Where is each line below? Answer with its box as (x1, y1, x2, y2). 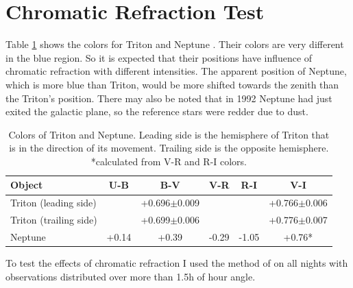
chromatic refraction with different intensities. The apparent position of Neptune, (5, 64, 347, 78)
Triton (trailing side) (10, 213, 97, 227)
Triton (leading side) (10, 195, 97, 210)
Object (10, 178, 43, 192)
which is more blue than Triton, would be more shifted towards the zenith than (5, 77, 339, 91)
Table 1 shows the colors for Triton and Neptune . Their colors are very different (5, 37, 344, 51)
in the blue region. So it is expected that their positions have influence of (5, 50, 313, 64)
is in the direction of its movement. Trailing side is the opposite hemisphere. (9, 141, 329, 155)
